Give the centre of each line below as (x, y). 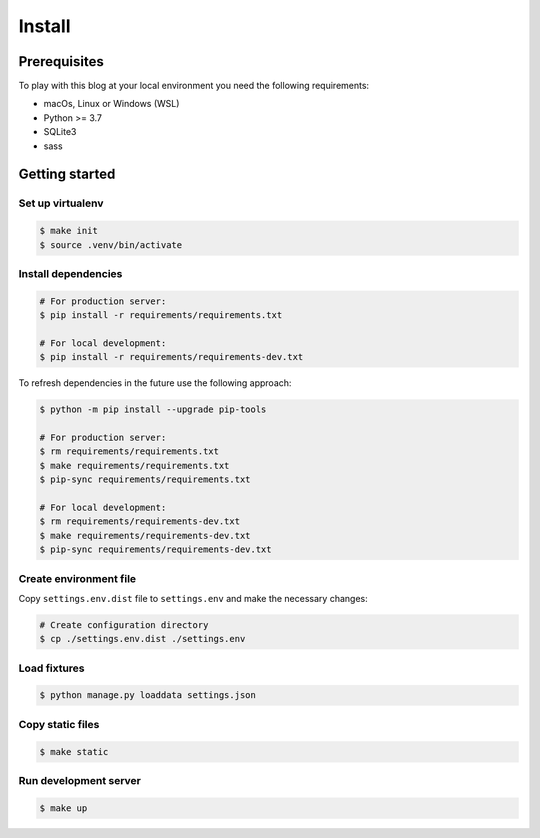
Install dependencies (70, 273)
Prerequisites (61, 61)
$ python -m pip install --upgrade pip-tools (153, 409)
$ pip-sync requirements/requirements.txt (145, 479)
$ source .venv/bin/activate (111, 244)
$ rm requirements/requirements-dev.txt (139, 521)
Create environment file (77, 578)
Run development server (80, 780)
